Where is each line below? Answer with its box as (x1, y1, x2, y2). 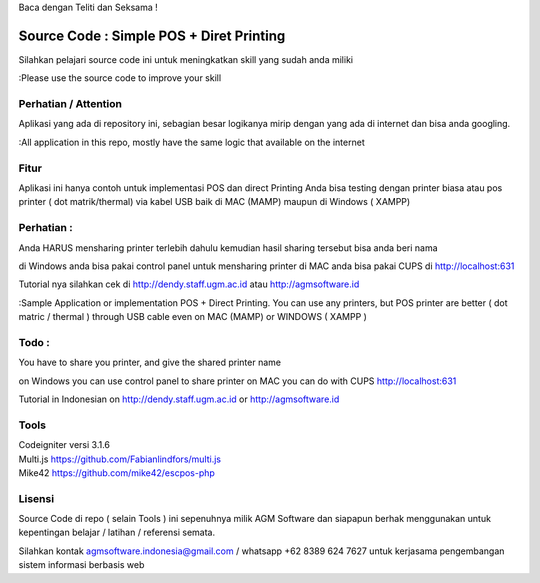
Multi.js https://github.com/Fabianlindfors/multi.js (18, 453, 222, 465)
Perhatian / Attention (18, 97, 122, 111)
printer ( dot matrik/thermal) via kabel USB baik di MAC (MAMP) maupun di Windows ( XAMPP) (18, 196, 411, 208)
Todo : (18, 335, 50, 349)
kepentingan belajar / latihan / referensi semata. (18, 526, 215, 539)
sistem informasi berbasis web (18, 559, 145, 571)
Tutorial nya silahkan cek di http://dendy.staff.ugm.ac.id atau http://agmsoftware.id (18, 278, 360, 290)
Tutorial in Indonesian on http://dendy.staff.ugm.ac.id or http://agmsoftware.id (18, 393, 340, 405)
